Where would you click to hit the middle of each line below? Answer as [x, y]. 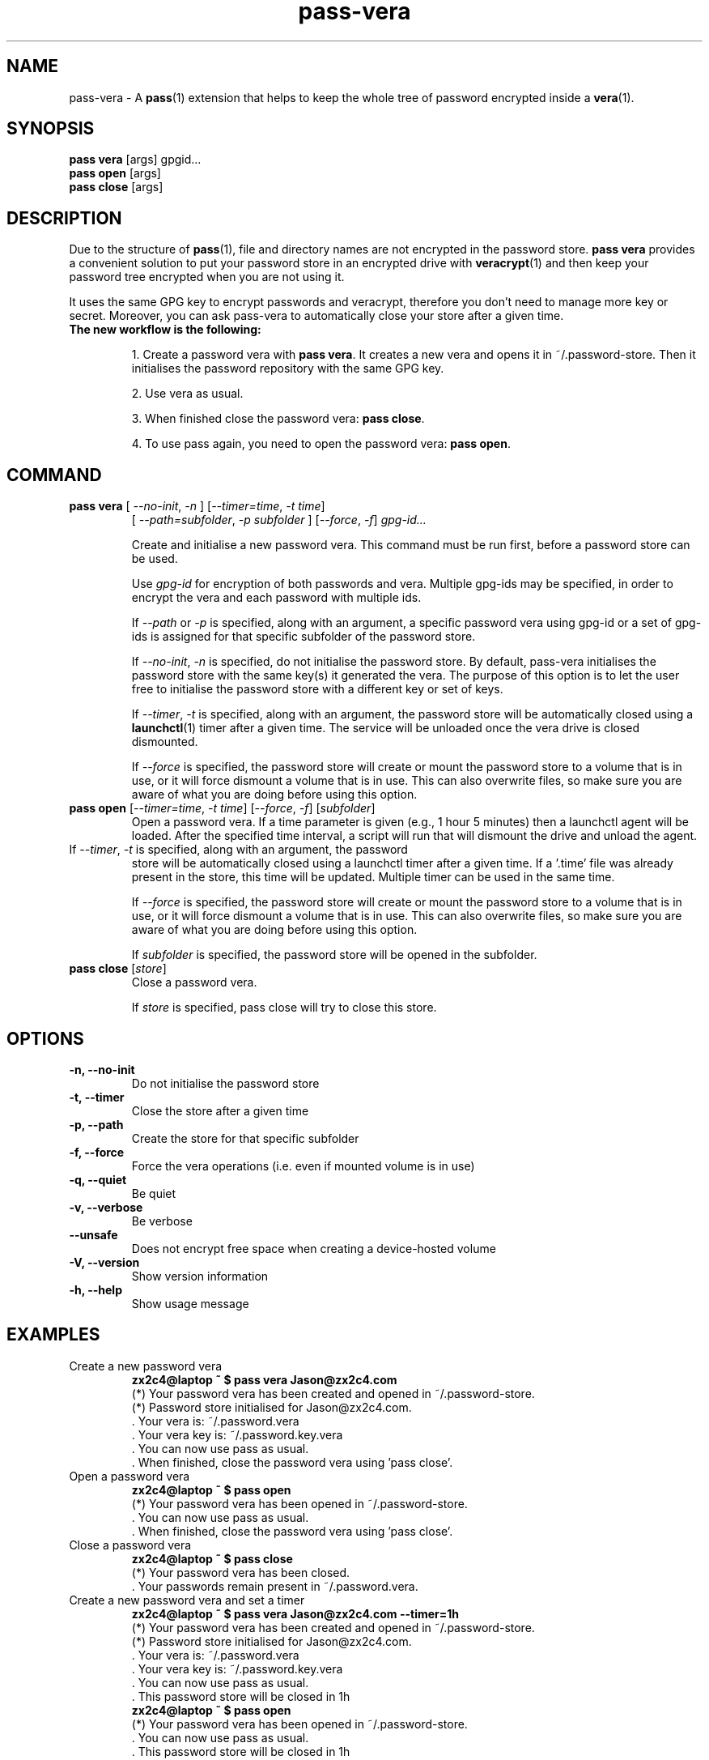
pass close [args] [116, 187]
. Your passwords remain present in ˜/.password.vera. [275, 1586]
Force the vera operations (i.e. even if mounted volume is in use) [303, 1166]
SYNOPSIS [51, 129]
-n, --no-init [102, 1069]
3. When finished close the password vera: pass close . [278, 419]
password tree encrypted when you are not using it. [207, 277]
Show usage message [190, 1303]
